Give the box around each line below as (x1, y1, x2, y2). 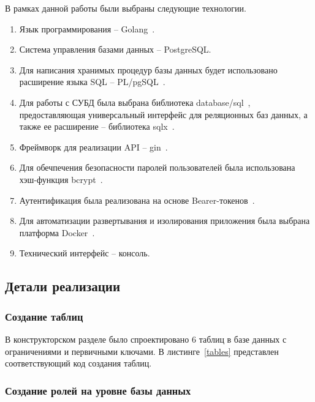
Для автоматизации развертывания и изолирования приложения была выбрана (19, 214, 310, 227)
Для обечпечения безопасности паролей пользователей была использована (19, 161, 295, 174)
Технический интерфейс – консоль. (19, 247, 150, 259)
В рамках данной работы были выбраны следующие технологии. (5, 2, 246, 14)
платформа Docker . (19, 226, 95, 239)
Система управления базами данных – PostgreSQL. (19, 43, 211, 56)
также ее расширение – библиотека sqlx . (19, 120, 175, 133)
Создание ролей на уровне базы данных (5, 382, 191, 398)
